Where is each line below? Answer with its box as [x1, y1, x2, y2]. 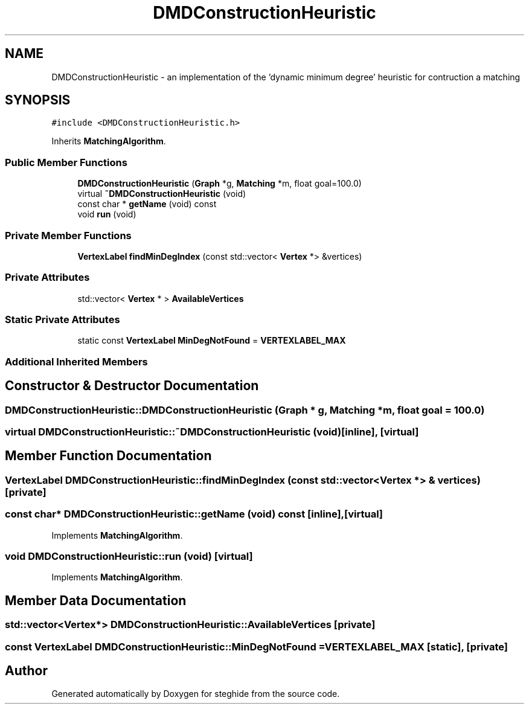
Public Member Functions [5, 156, 127, 168]
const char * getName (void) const [77, 199, 217, 210]
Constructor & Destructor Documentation [5, 378, 259, 394]
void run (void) [77, 209, 136, 220]
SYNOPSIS [5, 92, 71, 108]
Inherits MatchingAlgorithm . [51, 136, 166, 147]
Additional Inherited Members [5, 355, 148, 368]
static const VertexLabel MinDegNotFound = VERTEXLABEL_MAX [77, 335, 346, 346]
